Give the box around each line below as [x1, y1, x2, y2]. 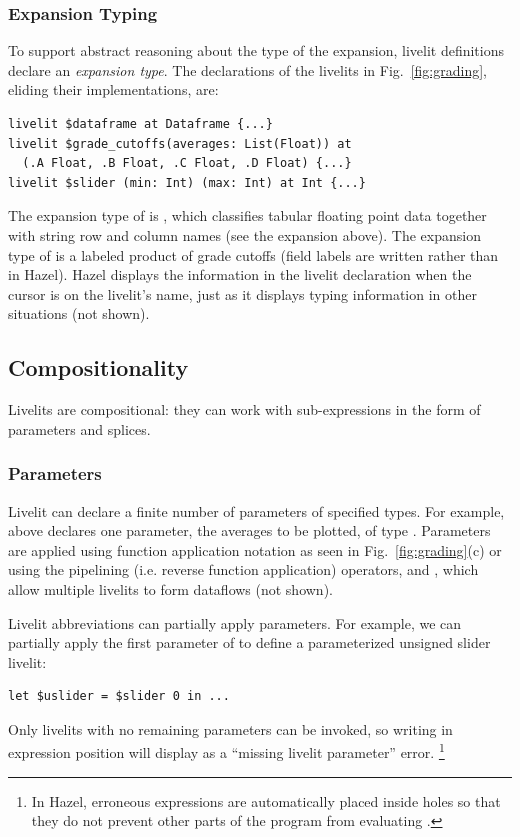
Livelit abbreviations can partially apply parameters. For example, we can [8, 612, 462, 633]
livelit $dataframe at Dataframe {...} [8, 117, 273, 131]
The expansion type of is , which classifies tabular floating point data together [8, 205, 487, 226]
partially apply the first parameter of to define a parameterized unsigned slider [8, 632, 491, 653]
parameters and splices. [8, 418, 151, 439]
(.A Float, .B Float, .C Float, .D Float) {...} [22, 156, 352, 171]
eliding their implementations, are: [8, 79, 219, 100]
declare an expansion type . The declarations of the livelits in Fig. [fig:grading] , [8, 59, 487, 80]
